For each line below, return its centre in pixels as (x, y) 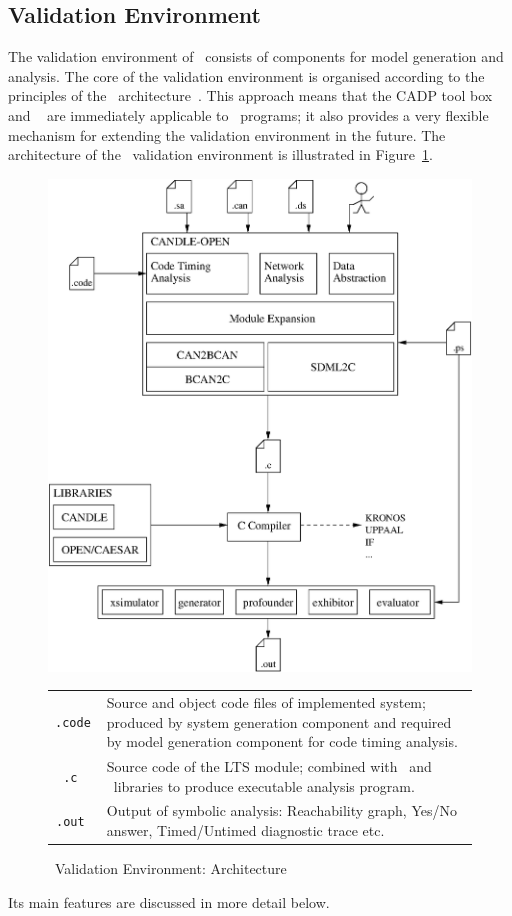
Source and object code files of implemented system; (266, 701)
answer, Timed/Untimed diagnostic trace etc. (245, 829)
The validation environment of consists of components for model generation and (256, 56)
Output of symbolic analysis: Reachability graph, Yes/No (281, 810)
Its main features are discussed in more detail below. (169, 901)
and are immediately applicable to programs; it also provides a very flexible (248, 114)
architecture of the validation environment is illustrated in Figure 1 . (220, 154)
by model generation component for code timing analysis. (282, 741)
